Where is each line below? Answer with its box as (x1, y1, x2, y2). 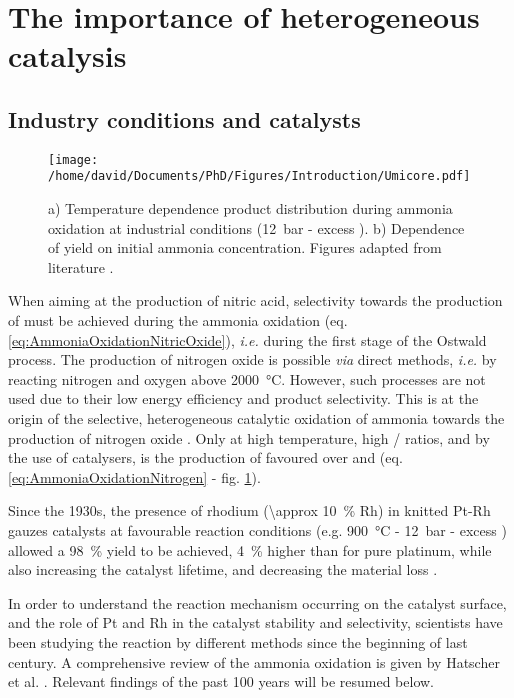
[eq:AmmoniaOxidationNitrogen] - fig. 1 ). (8, 466, 261, 487)
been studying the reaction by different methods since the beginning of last (8, 631, 468, 652)
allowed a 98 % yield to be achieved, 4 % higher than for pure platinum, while (8, 539, 492, 560)
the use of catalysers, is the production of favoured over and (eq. (8, 447, 403, 468)
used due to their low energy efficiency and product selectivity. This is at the (8, 388, 479, 409)
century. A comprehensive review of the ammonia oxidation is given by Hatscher (8, 651, 500, 672)
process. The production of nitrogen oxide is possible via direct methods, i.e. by (8, 349, 497, 370)
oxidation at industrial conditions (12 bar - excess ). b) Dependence (48, 217, 465, 238)
